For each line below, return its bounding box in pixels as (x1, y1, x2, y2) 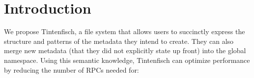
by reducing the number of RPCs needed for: (4, 64, 139, 75)
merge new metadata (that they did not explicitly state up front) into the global (4, 45, 246, 56)
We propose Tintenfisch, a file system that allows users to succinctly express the (4, 26, 245, 37)
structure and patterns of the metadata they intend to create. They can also (4, 36, 234, 46)
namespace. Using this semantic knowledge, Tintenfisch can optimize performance (4, 55, 250, 65)
